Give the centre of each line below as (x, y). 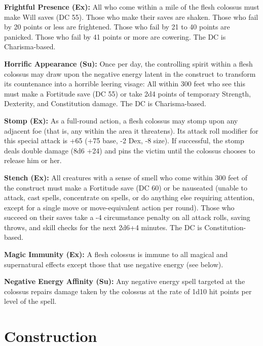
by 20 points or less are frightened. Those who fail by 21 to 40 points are (117, 27)
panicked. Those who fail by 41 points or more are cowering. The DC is (115, 36)
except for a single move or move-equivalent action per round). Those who (119, 207)
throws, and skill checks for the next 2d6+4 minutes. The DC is (103, 227)
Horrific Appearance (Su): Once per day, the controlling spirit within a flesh (128, 63)
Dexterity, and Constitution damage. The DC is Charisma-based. (105, 103)
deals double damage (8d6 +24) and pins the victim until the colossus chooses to (130, 150)
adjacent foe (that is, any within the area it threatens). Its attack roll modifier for (131, 130)
